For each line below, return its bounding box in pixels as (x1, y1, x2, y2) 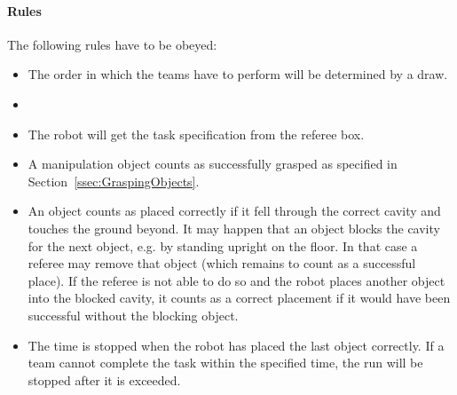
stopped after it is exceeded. (28, 370, 181, 389)
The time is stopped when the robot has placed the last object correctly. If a (28, 336, 445, 354)
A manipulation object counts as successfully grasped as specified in (28, 154, 398, 173)
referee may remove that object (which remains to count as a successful (28, 254, 416, 273)
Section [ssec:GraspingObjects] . (28, 171, 200, 190)
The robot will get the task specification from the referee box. (28, 124, 365, 143)
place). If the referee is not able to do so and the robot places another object (28, 271, 445, 289)
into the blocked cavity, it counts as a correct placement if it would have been (28, 288, 451, 307)
